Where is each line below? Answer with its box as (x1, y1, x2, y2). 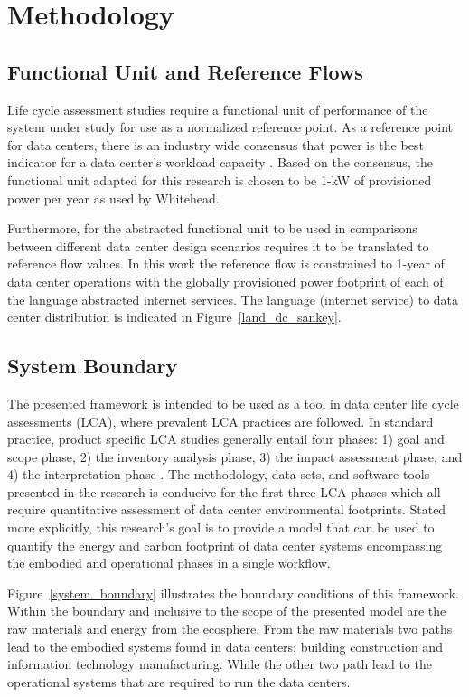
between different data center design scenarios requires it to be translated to (7, 236, 429, 255)
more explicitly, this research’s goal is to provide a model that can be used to (7, 518, 435, 537)
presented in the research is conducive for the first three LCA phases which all (7, 482, 441, 501)
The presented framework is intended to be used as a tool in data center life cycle (7, 393, 459, 412)
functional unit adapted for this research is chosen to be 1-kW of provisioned (7, 170, 432, 189)
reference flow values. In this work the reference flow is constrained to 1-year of (7, 254, 445, 273)
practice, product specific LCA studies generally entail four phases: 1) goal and (7, 429, 445, 448)
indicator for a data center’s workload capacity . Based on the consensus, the (7, 153, 433, 172)
